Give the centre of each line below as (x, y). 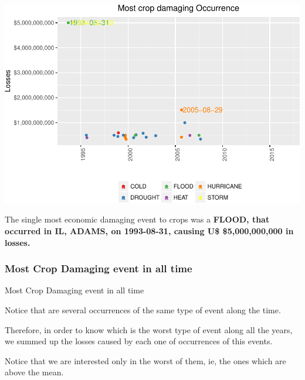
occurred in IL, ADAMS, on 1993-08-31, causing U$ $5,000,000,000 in (149, 231)
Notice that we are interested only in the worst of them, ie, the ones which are (145, 360)
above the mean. (34, 372)
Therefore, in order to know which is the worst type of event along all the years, (149, 329)
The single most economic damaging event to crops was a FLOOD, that (137, 219)
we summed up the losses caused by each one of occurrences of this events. (139, 341)
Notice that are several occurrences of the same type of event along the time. (143, 310)
